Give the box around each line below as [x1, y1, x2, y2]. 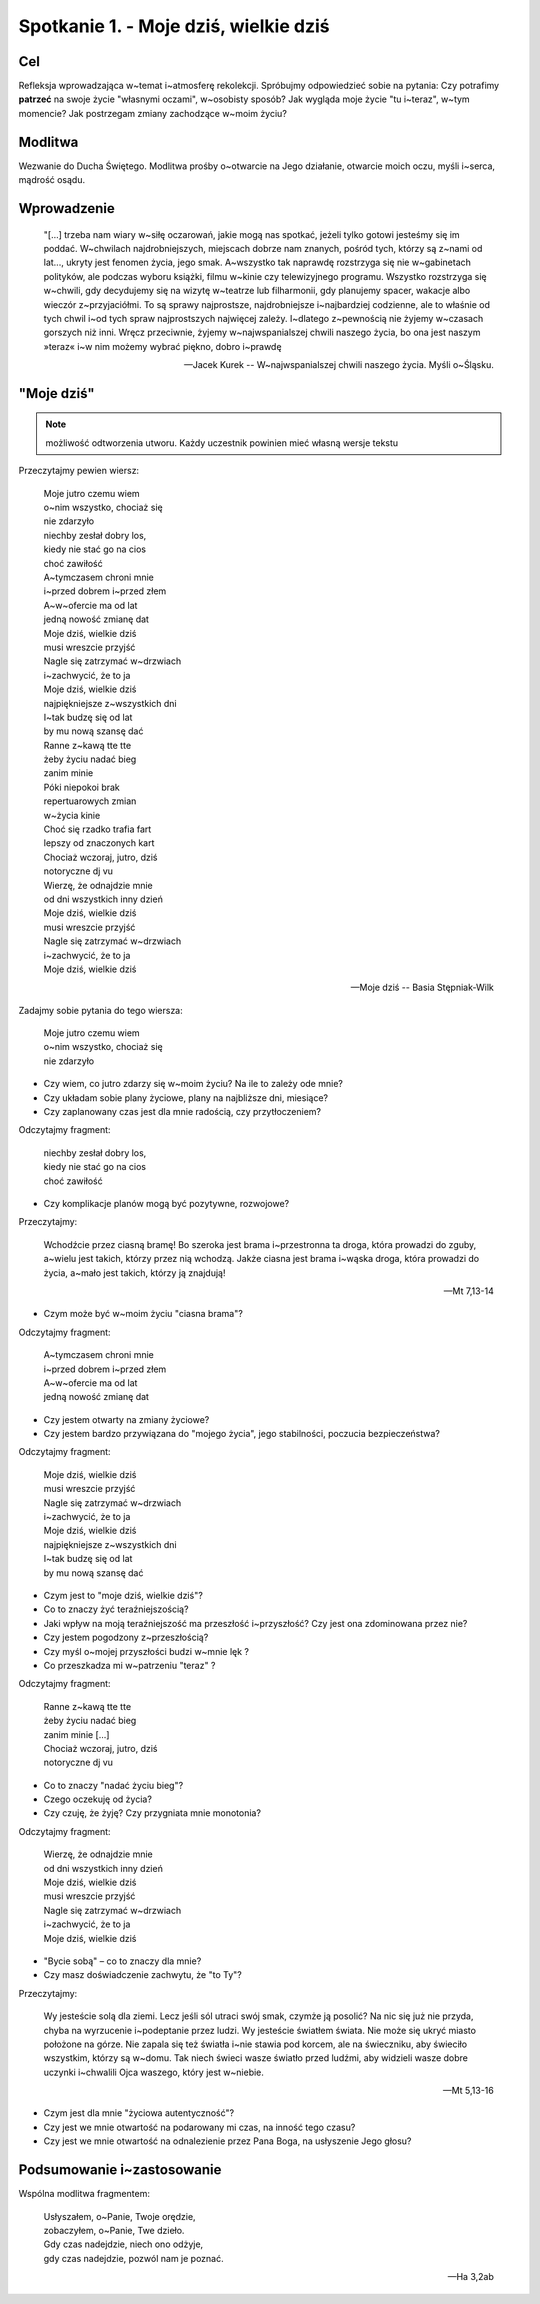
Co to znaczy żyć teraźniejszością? [43, 1603, 189, 1615]
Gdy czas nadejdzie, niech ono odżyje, [43, 2238, 204, 2250]
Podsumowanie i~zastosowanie [18, 2161, 222, 2179]
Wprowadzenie [18, 200, 115, 217]
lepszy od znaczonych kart [43, 837, 155, 849]
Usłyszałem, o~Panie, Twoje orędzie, [43, 2210, 196, 2222]
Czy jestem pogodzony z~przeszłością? [43, 1631, 209, 1644]
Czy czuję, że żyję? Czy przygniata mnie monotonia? [43, 1807, 262, 1819]
